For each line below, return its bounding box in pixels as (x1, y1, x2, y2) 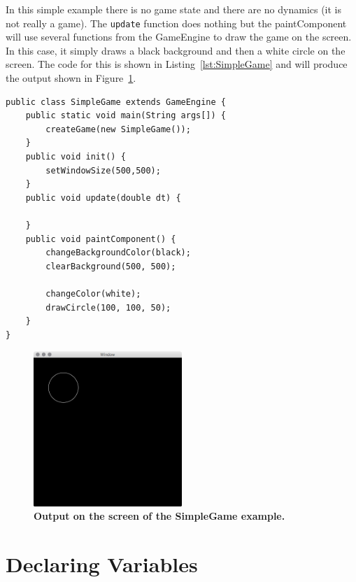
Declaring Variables (6, 550, 198, 578)
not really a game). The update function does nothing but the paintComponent (6, 15, 347, 30)
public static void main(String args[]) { (25, 111, 226, 121)
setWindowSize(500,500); (45, 165, 161, 176)
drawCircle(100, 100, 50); (45, 302, 171, 313)
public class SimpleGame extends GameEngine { (6, 97, 226, 107)
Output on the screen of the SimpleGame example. (34, 509, 285, 523)
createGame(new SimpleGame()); (45, 124, 191, 134)
